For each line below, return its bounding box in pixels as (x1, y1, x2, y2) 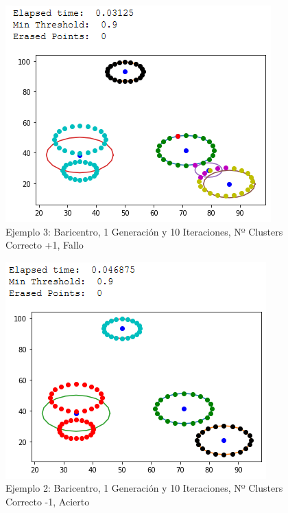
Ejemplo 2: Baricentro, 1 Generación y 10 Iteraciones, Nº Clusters (5, 481, 283, 495)
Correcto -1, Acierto (5, 494, 90, 508)
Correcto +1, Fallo (5, 238, 84, 252)
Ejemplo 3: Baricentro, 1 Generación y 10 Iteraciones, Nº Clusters (5, 224, 283, 238)
